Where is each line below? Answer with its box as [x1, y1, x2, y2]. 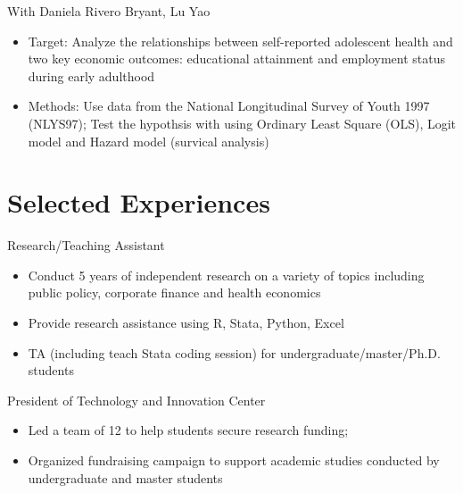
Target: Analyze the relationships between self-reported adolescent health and [28, 31, 453, 50]
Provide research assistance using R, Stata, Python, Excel [28, 313, 344, 332]
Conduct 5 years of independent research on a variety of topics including [28, 265, 425, 284]
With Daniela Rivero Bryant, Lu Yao [7, 2, 211, 20]
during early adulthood [28, 66, 155, 85]
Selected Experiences [7, 184, 270, 221]
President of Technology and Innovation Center [7, 390, 266, 409]
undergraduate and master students [28, 468, 223, 487]
